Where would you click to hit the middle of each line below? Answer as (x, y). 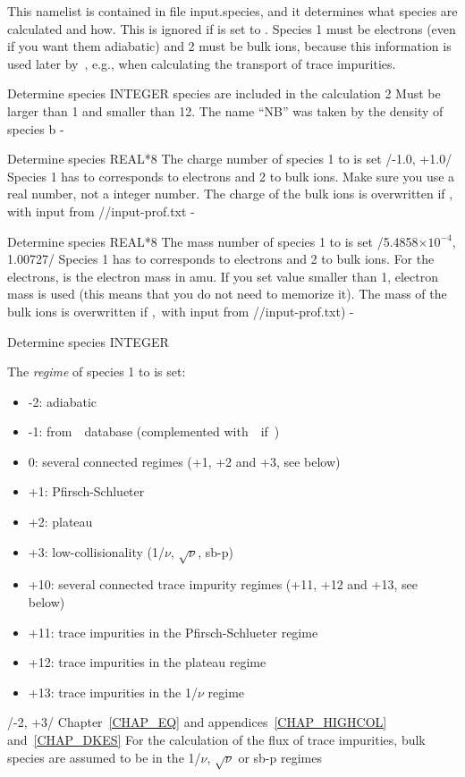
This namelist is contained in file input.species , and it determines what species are (232, 11)
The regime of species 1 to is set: (97, 372)
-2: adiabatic (63, 401)
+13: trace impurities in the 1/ (113, 692)
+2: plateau (60, 522)
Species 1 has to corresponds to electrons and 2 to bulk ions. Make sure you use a (231, 176)
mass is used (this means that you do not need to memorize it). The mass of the (227, 294)
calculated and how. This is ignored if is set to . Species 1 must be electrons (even (232, 28)
